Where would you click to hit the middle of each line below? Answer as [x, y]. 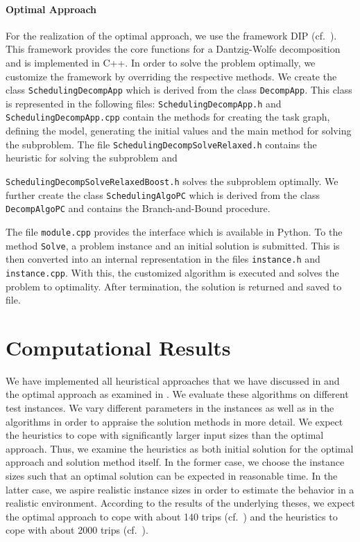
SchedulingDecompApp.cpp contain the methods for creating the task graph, [168, 117]
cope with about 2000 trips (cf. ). [77, 530]
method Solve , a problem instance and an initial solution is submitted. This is [173, 245]
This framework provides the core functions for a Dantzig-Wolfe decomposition [173, 49]
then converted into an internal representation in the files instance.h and [163, 259]
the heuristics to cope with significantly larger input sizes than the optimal [165, 435]
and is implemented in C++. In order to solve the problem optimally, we [161, 62]
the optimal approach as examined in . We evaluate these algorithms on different [177, 394]
